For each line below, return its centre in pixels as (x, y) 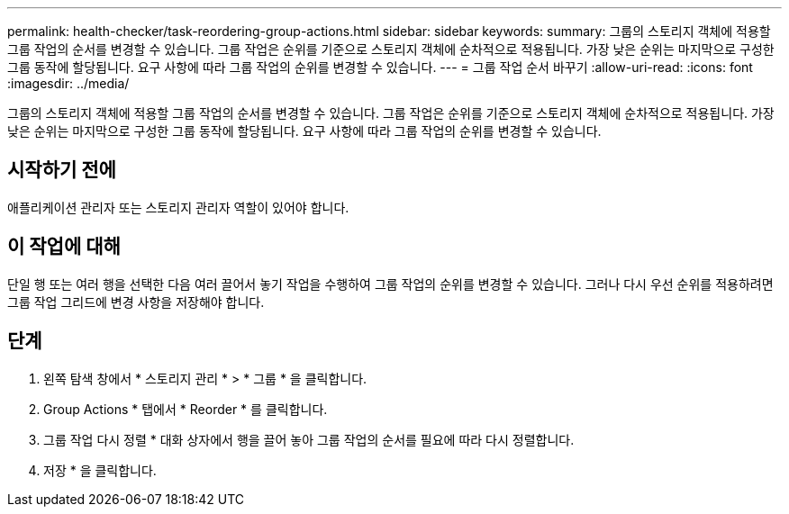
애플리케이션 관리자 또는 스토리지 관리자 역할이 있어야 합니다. (178, 207)
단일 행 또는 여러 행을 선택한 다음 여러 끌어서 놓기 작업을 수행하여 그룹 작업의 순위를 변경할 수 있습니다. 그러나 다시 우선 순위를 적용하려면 (390, 284)
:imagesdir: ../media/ (68, 83)
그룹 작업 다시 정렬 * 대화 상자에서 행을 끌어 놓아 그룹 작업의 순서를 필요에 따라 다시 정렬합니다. (309, 439)
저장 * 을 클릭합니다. (100, 470)
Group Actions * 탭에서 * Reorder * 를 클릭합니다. (186, 409)
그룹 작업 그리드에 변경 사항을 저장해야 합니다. (136, 302)
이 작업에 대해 (64, 247)
